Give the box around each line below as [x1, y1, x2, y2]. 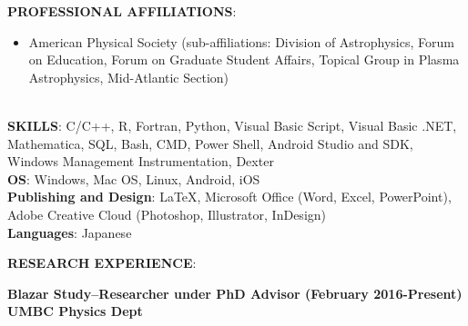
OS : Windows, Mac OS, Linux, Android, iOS [7, 169, 260, 188]
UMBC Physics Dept [7, 301, 143, 321]
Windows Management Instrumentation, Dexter [7, 152, 274, 171]
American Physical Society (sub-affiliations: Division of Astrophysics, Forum [28, 32, 454, 51]
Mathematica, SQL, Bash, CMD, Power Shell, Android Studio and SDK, [7, 133, 413, 153]
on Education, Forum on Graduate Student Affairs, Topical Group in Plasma [28, 50, 460, 69]
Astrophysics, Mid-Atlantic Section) [28, 67, 229, 86]
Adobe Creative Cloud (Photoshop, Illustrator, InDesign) [7, 204, 326, 223]
